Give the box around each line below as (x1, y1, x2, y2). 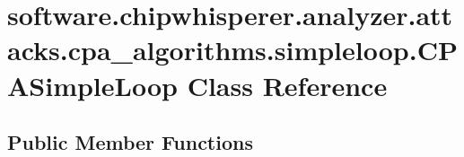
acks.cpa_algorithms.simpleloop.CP (7, 31, 458, 68)
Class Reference (187, 66, 388, 103)
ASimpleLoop (7, 66, 178, 103)
